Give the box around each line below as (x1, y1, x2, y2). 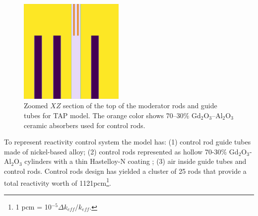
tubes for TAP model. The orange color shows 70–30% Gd (24, 110, 201, 120)
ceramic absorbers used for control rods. (24, 120, 145, 130)
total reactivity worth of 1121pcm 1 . (4, 176, 111, 188)
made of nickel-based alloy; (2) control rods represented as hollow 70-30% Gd (4, 146, 239, 156)
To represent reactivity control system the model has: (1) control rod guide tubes (4, 137, 251, 147)
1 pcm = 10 (15, 201, 52, 212)
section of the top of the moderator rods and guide (63, 100, 217, 111)
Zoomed (24, 100, 48, 111)
